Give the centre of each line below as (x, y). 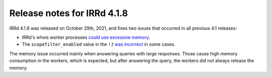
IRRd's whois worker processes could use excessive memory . (86, 37)
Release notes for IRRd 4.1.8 (69, 13)
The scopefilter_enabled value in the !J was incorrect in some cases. (99, 44)
